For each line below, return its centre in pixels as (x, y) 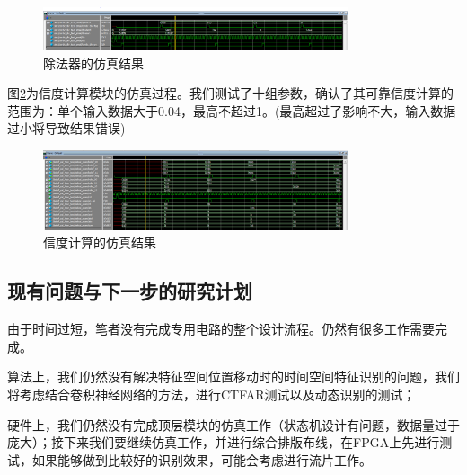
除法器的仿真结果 (93, 63)
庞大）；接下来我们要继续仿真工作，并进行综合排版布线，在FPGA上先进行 (224, 442)
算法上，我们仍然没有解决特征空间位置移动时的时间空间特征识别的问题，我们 (233, 376)
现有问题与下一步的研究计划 (130, 291)
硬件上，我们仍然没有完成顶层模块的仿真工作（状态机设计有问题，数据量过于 (233, 424)
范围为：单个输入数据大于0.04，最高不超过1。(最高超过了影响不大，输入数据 (232, 110)
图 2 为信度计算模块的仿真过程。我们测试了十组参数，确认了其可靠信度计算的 (230, 93)
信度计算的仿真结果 (100, 242)
